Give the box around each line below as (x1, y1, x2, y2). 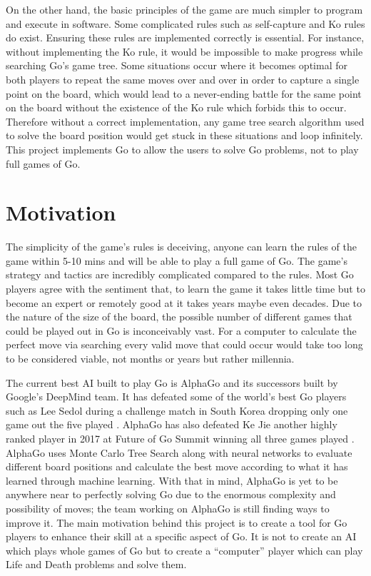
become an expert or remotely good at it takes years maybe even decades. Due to (6, 295, 362, 310)
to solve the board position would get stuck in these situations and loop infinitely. (6, 128, 363, 143)
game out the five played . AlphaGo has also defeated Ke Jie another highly (6, 417, 337, 432)
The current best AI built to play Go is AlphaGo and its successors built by (6, 375, 338, 390)
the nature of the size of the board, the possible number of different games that (6, 309, 352, 324)
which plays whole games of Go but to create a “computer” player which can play (6, 542, 363, 557)
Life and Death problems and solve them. (6, 557, 187, 572)
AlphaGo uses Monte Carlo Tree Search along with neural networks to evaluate (6, 445, 352, 460)
